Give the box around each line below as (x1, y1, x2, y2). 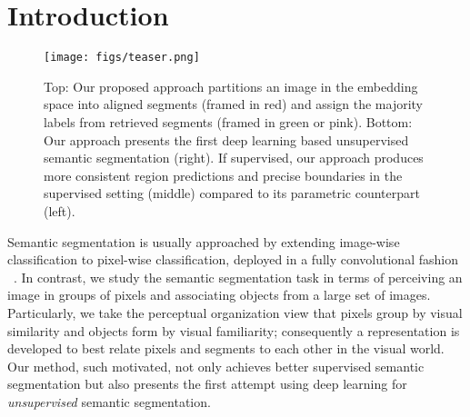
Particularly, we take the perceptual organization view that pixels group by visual (7, 303, 463, 322)
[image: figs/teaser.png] (44, 51, 200, 65)
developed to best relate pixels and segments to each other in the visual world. (7, 339, 445, 358)
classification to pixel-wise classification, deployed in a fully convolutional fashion (7, 250, 458, 269)
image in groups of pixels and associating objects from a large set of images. (7, 285, 431, 304)
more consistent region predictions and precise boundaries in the (44, 165, 403, 184)
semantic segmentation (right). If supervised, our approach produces (44, 148, 424, 167)
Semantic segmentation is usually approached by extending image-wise (7, 232, 400, 251)
